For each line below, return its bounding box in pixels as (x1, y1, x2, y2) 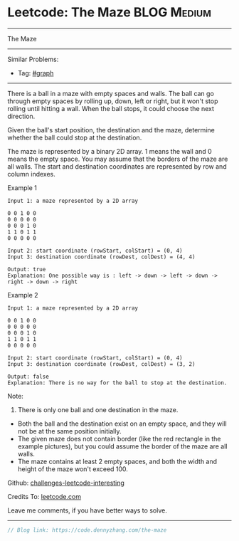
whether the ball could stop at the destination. (7, 133, 142, 142)
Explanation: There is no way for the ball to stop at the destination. (7, 379, 228, 387)
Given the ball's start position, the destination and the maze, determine (7, 125, 215, 134)
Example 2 (7, 290, 38, 299)
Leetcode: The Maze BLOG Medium (7, 4, 212, 21)
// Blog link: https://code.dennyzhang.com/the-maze (7, 526, 167, 534)
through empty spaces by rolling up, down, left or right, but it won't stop (7, 97, 218, 105)
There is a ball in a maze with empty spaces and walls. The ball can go (7, 89, 215, 98)
